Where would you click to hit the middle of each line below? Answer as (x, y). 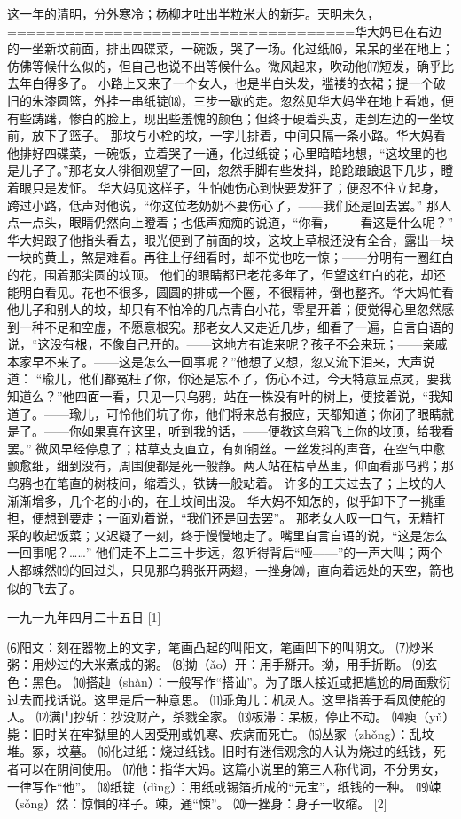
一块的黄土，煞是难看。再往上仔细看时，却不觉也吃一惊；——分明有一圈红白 (230, 257)
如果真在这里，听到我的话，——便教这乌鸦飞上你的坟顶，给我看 (267, 431)
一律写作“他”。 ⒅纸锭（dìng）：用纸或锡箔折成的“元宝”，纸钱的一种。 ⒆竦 (224, 786)
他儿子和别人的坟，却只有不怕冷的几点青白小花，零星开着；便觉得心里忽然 (224, 309)
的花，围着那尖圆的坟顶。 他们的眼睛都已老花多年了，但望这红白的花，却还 (227, 274)
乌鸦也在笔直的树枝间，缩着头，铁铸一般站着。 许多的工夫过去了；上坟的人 (227, 483)
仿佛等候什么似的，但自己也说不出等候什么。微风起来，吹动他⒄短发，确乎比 (230, 65)
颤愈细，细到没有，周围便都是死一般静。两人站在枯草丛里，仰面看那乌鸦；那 (230, 465)
